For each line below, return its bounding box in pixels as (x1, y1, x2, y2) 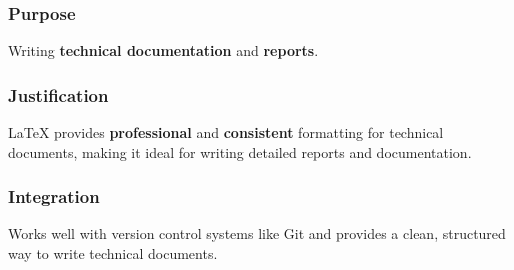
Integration (8, 184, 100, 209)
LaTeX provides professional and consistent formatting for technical (8, 122, 444, 143)
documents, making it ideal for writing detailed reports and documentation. (8, 141, 472, 162)
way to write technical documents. (8, 243, 218, 264)
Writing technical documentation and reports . (8, 40, 319, 61)
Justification (8, 82, 109, 107)
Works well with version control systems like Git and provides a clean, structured (8, 223, 506, 244)
